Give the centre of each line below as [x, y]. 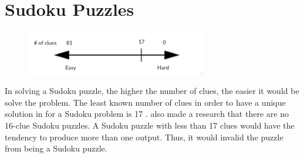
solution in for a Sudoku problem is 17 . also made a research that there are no [147, 114]
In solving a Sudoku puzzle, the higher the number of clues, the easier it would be [152, 91]
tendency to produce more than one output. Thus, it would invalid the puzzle [144, 137]
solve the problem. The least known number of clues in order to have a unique [145, 102]
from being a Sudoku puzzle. [56, 148]
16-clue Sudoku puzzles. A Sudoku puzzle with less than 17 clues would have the [150, 125]
